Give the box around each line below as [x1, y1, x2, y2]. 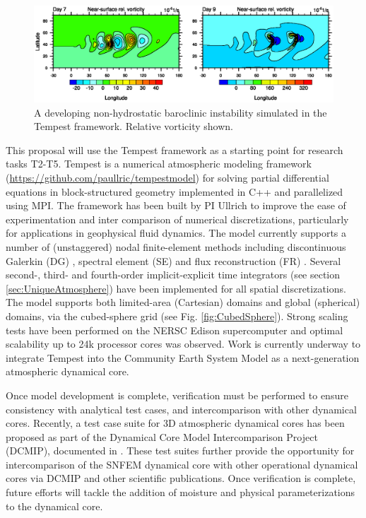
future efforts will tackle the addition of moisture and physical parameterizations [6, 485, 355, 500]
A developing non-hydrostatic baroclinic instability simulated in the [34, 105, 327, 119]
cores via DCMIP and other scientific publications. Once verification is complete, [6, 471, 356, 485]
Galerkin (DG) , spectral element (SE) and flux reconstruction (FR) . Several [6, 253, 341, 268]
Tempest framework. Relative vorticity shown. [34, 119, 234, 134]
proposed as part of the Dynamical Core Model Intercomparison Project [6, 429, 318, 444]
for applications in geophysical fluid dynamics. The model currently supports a [6, 225, 347, 240]
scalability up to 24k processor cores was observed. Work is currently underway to [6, 336, 361, 351]
